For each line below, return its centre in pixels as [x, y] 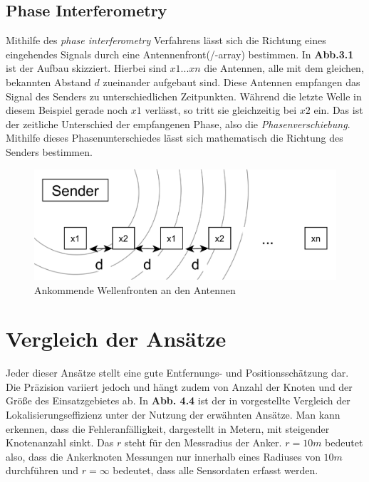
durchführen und [42, 470]
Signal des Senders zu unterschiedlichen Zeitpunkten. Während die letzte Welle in [184, 96]
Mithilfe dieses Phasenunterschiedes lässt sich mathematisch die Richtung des [175, 138]
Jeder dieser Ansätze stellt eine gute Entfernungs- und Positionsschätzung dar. [177, 373]
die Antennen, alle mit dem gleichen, [284, 68]
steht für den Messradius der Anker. [203, 442]
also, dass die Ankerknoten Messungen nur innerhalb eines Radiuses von [163, 456]
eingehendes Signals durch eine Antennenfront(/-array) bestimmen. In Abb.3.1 [180, 54]
